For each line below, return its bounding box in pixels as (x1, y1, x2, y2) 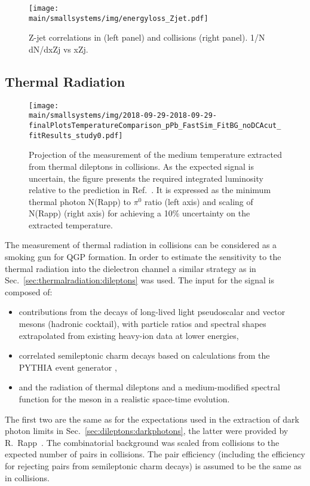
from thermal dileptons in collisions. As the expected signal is (29, 160, 254, 172)
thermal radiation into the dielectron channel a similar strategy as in (5, 262, 256, 274)
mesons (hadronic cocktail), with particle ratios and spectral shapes (19, 317, 266, 330)
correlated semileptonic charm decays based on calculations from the (19, 349, 270, 362)
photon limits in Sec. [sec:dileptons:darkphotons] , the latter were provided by (5, 424, 288, 437)
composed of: (5, 285, 53, 298)
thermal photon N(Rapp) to (29, 195, 131, 207)
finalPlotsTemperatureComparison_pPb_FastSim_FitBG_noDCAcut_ (29, 121, 281, 130)
